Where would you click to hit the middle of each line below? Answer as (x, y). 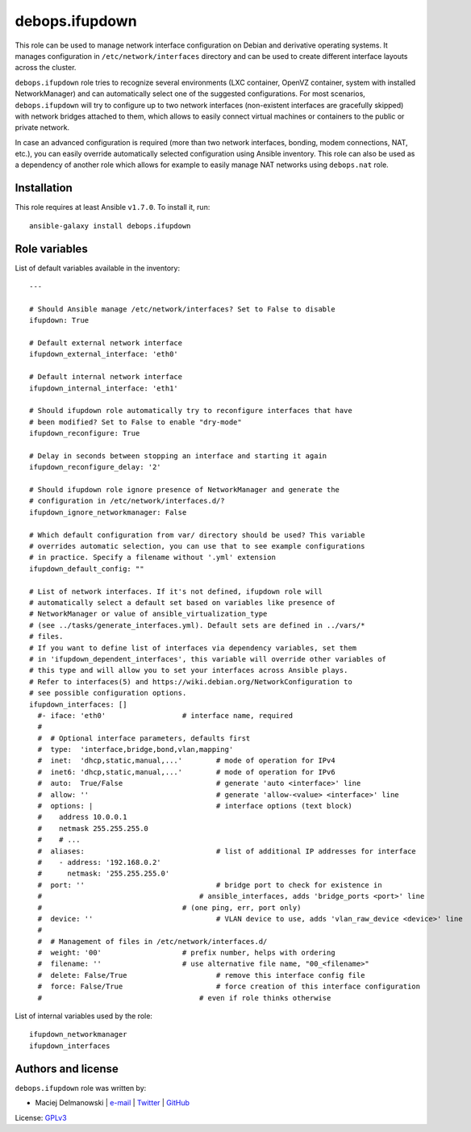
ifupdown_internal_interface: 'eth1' (104, 388)
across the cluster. (46, 68)
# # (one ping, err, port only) (169, 907)
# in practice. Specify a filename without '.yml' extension (152, 558)
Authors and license (67, 1069)
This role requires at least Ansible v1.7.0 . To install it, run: (113, 207)
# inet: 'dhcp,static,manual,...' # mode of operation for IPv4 (186, 761)
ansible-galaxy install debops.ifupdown (110, 226)
